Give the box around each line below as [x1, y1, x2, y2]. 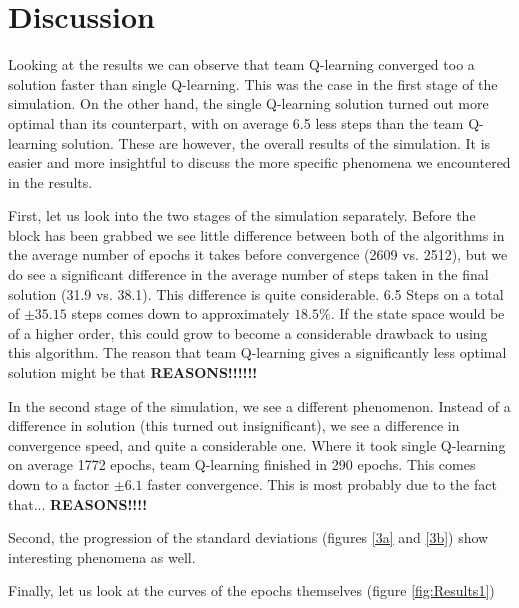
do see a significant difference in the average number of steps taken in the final [8, 264, 489, 285]
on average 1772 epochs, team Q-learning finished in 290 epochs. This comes [8, 454, 476, 475]
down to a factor [8, 474, 110, 494]
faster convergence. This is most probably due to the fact [147, 474, 497, 494]
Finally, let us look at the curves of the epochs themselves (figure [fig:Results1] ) [8, 580, 495, 601]
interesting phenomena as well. [8, 546, 196, 567]
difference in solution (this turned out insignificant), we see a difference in [8, 415, 460, 436]
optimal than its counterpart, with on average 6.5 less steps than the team [8, 112, 464, 133]
